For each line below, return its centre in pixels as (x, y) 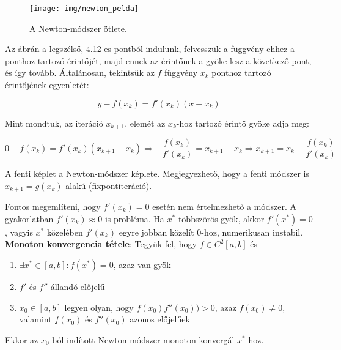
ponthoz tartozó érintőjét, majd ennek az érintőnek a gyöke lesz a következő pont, (158, 60)
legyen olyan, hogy (99, 307)
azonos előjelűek (160, 319)
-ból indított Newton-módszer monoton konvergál (142, 339)
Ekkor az (22, 339)
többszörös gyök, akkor (221, 218)
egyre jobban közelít (156, 232)
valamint (35, 319)
